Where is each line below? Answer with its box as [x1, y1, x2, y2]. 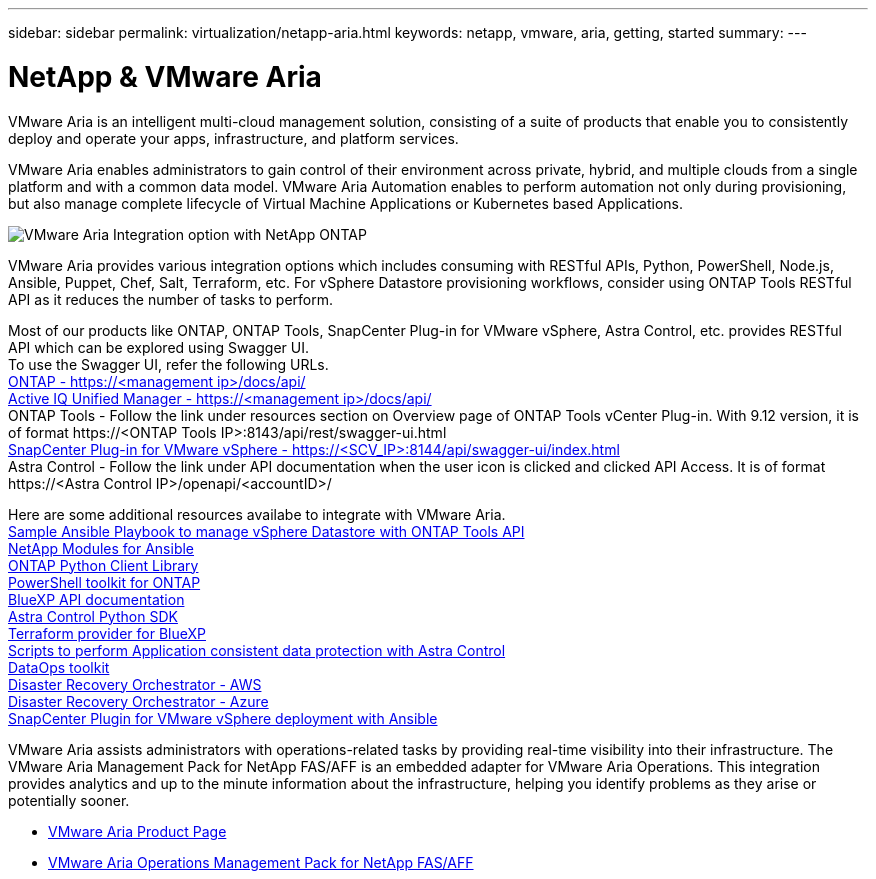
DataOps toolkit [8, 658, 110, 676]
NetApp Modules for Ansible [8, 539, 195, 557]
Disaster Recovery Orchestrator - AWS [8, 675, 262, 693]
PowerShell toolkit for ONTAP [8, 573, 201, 591]
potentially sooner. [8, 791, 130, 809]
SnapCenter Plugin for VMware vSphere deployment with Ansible [8, 709, 438, 727]
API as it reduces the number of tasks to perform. [8, 290, 334, 308]
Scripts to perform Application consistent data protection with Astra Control [8, 641, 506, 659]
